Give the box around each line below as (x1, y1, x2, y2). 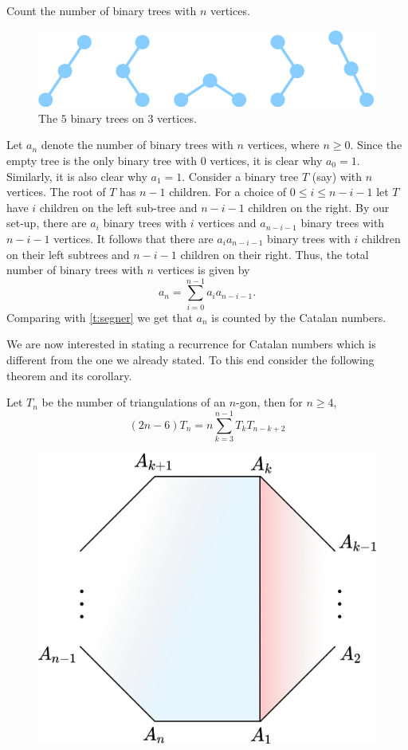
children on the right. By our (248, 198, 390, 215)
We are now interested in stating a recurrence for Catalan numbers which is (6, 336, 376, 352)
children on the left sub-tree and (39, 198, 198, 215)
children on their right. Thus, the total (180, 245, 369, 262)
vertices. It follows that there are (53, 230, 214, 246)
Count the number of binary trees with (6, 2, 197, 18)
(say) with (312, 167, 363, 184)
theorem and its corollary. (6, 367, 132, 383)
